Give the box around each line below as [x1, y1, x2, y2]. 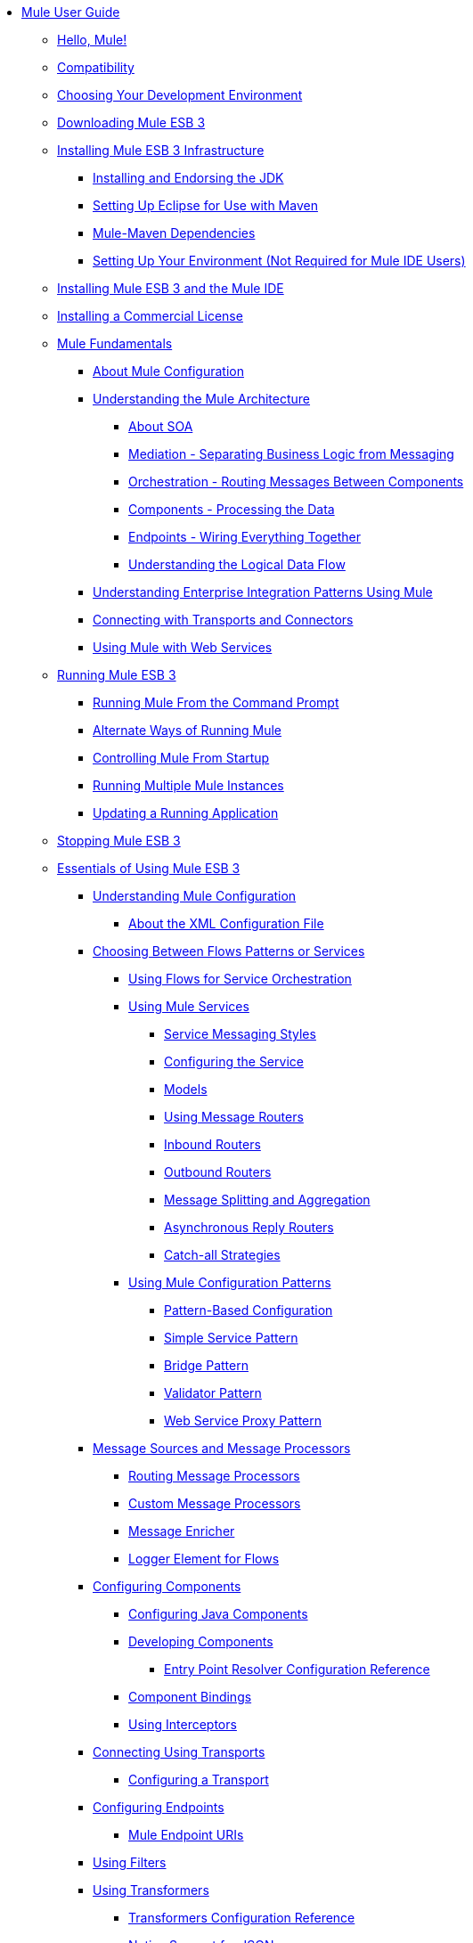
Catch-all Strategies [164, 1247, 281, 1262]
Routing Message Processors [128, 1468, 300, 1483]
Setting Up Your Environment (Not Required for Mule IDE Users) [93, 253, 466, 268]
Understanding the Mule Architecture [93, 391, 311, 406]
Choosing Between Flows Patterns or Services [93, 943, 365, 959]
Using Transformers [93, 1882, 209, 1898]
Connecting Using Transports [93, 1744, 265, 1759]
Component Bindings [128, 1689, 252, 1704]
